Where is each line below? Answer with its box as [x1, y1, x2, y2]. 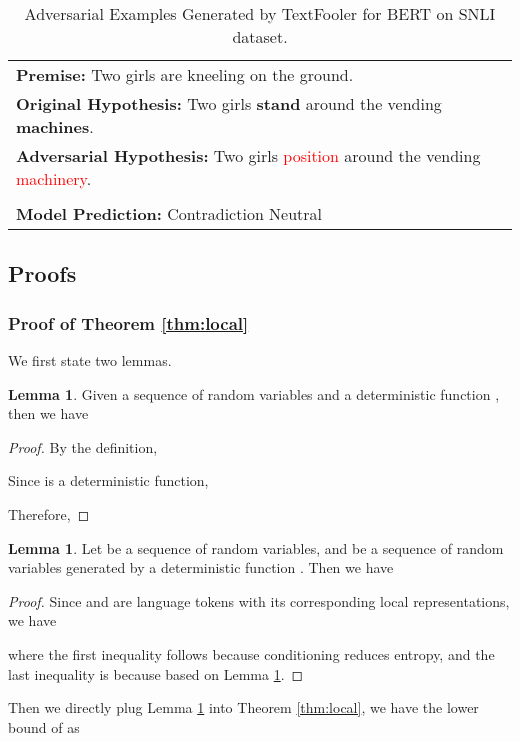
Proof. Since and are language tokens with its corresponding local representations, [8, 590, 510, 611]
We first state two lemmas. [8, 350, 172, 370]
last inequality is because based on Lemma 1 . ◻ [8, 663, 304, 684]
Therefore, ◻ [8, 503, 90, 524]
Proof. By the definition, [8, 436, 158, 457]
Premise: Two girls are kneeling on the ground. [16, 63, 354, 86]
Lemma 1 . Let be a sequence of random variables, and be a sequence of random [8, 537, 504, 558]
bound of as [8, 716, 80, 737]
